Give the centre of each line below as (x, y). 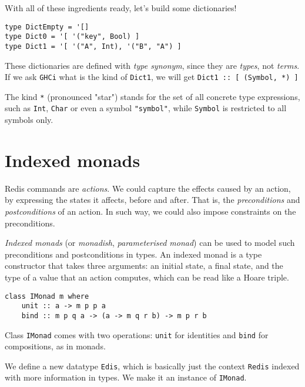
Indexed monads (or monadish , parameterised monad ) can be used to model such (150, 243)
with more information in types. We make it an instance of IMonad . (126, 377)
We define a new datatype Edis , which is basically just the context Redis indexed (152, 366)
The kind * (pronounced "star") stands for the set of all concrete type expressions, (152, 96)
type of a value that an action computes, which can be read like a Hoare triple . (147, 277)
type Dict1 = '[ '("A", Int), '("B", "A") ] (93, 46)
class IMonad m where (47, 296)
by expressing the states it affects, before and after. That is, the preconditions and (152, 200)
